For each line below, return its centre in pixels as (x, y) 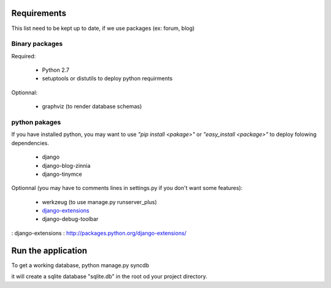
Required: (24, 56)
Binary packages (37, 44)
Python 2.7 (56, 70)
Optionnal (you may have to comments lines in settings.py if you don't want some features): (127, 188)
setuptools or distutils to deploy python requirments (107, 78)
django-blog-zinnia (66, 165)
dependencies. (30, 143)
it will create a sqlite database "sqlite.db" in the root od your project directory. (109, 276)
